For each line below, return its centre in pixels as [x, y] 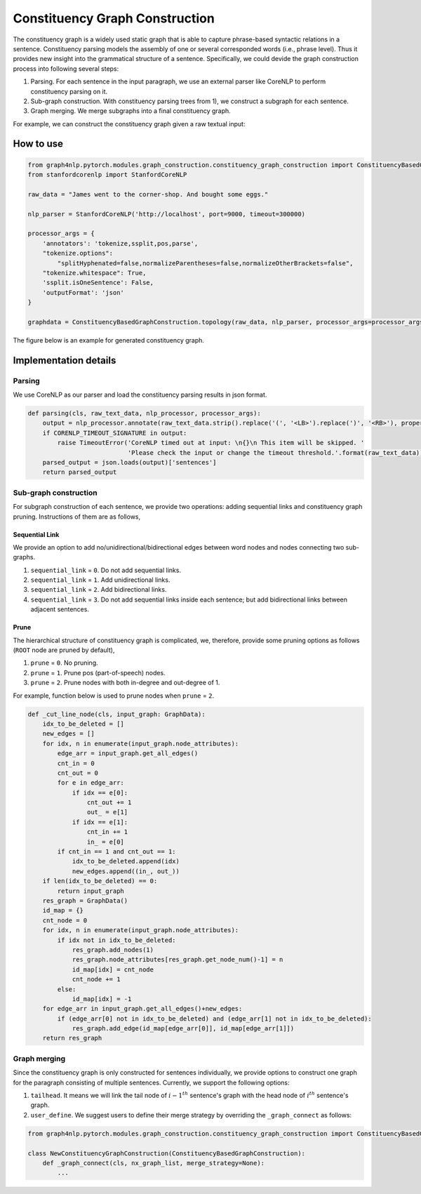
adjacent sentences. [60, 609]
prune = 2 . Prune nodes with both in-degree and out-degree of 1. [125, 683]
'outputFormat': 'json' [83, 292]
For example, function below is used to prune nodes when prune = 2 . [113, 696]
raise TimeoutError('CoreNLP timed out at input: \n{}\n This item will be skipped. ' [211, 443]
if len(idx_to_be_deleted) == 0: [100, 881]
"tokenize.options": [78, 253]
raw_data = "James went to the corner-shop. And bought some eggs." [148, 194]
